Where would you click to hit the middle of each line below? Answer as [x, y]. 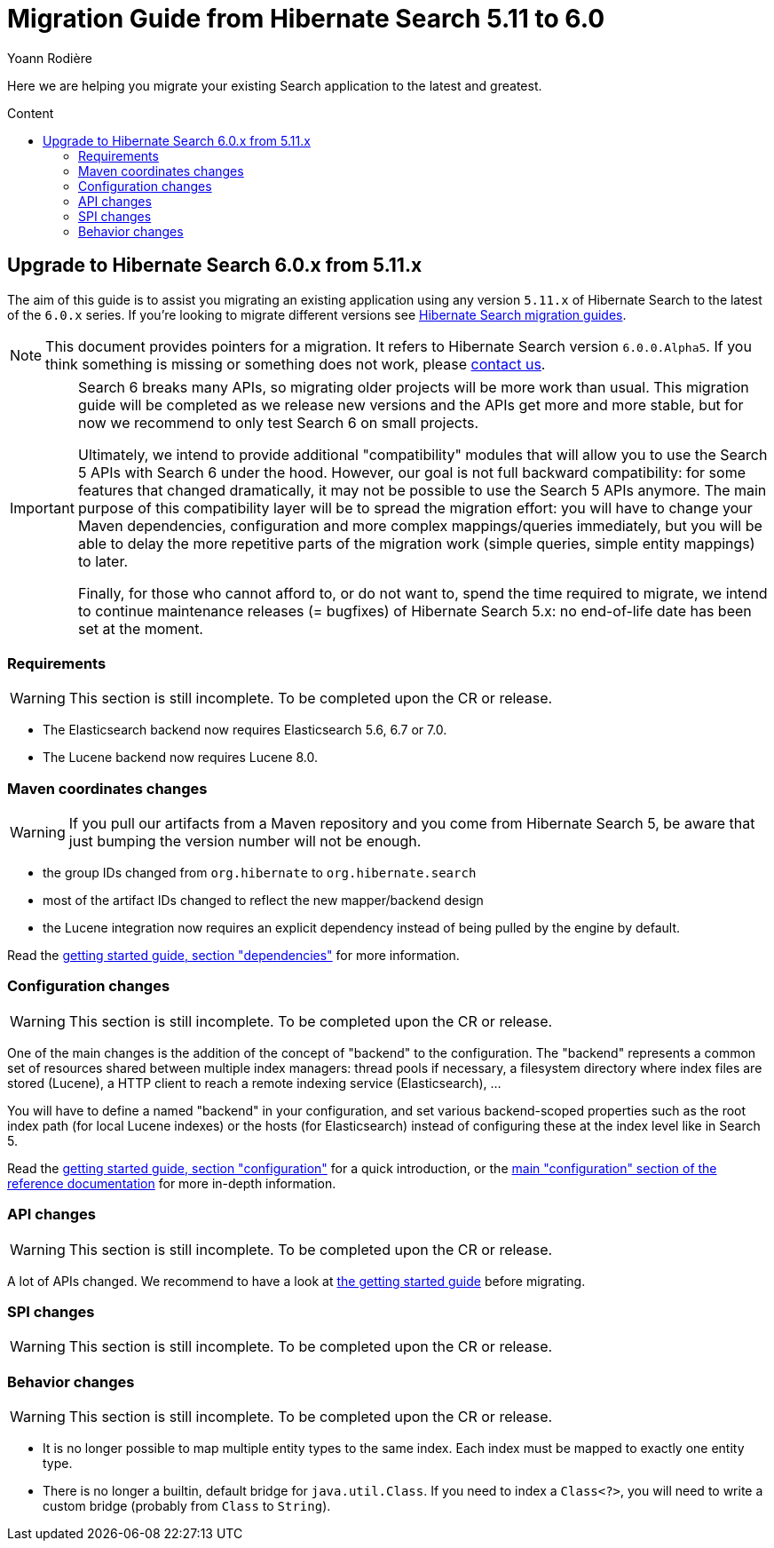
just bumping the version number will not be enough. [245, 841]
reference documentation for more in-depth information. [172, 1183]
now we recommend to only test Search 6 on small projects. [278, 422]
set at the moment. [140, 628]
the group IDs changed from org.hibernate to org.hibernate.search [260, 873]
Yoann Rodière [50, 58]
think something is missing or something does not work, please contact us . [296, 364]
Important [42, 508]
